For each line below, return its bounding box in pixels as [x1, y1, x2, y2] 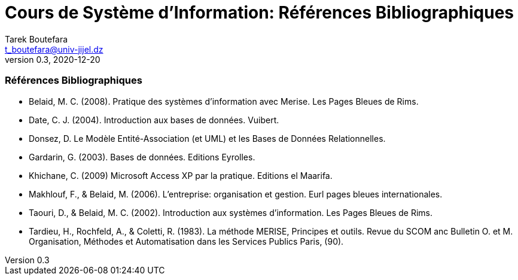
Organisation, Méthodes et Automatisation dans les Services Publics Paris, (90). [29, 236, 344, 246]
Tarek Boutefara [5, 34, 68, 44]
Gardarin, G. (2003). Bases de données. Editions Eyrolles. [29, 151, 255, 162]
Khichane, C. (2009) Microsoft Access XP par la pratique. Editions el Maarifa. [29, 170, 333, 181]
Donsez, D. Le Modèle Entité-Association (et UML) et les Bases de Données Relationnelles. [29, 133, 386, 144]
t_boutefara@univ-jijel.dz [5, 44, 103, 54]
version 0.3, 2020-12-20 [5, 54, 100, 65]
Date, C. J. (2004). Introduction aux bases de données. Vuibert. [29, 114, 279, 125]
